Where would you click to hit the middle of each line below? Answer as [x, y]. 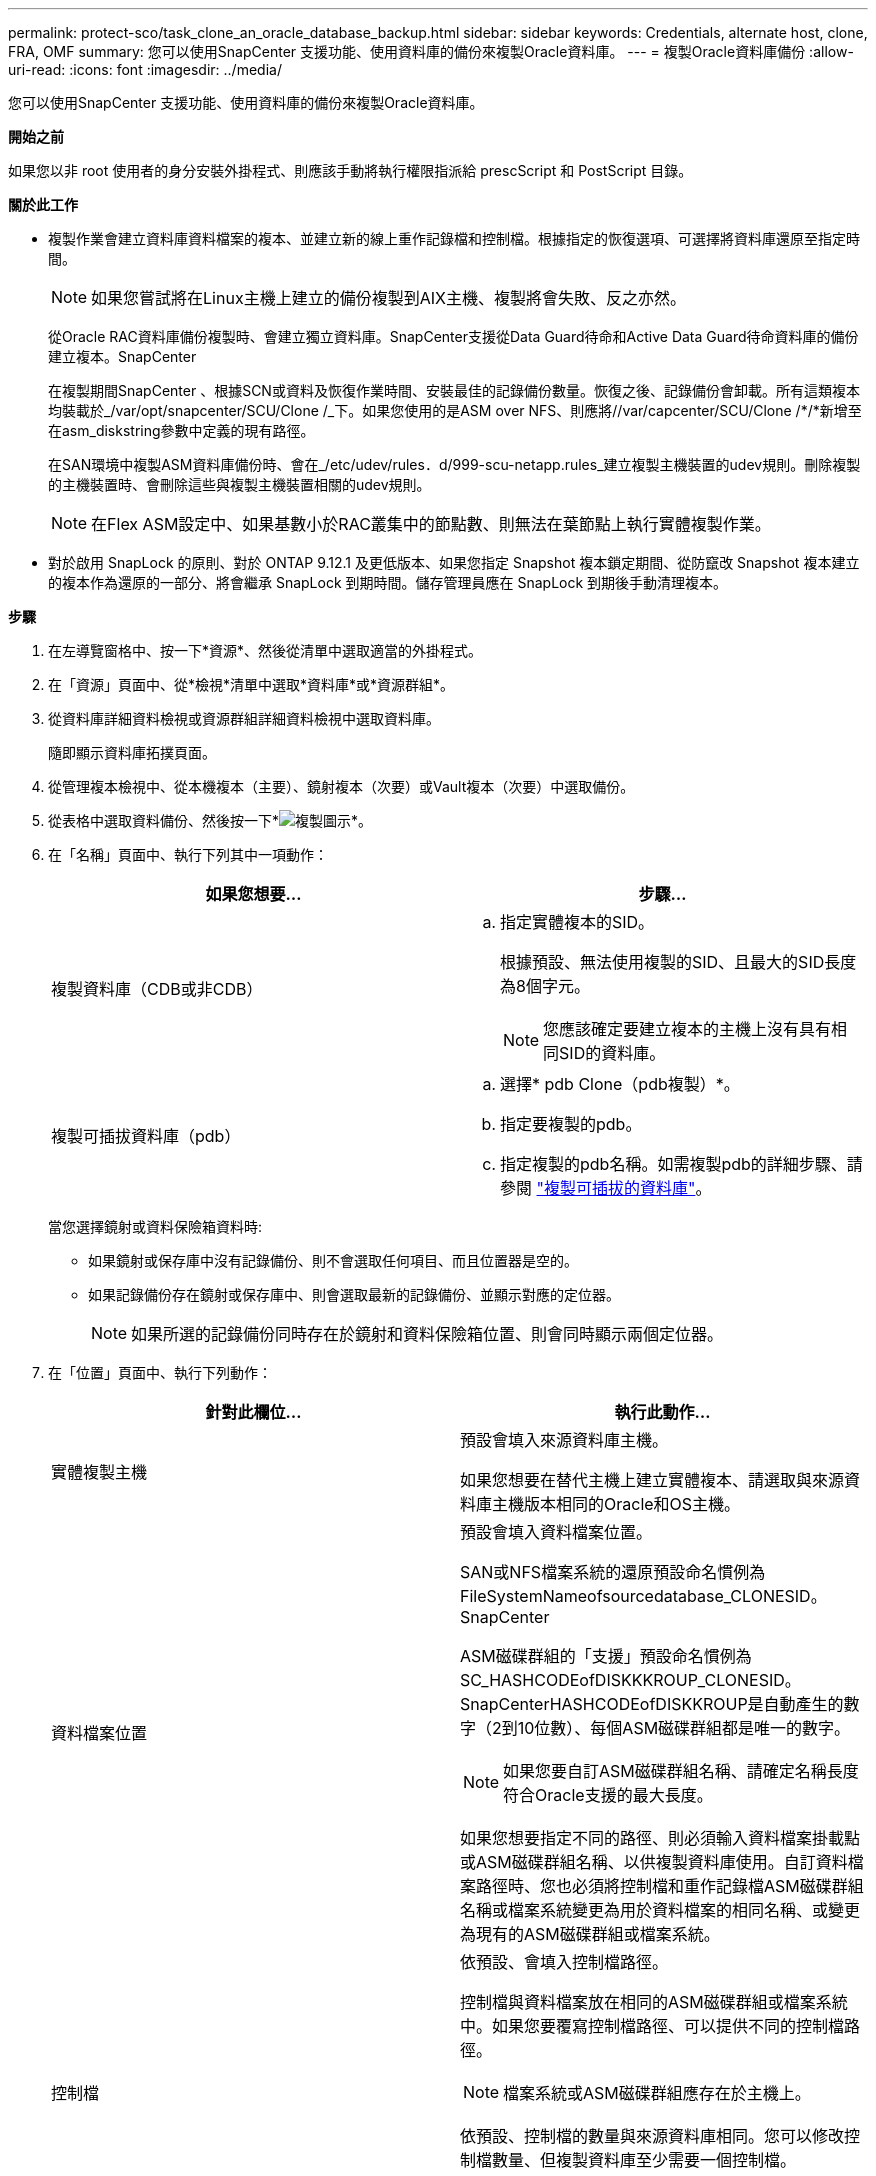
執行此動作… [662, 1412]
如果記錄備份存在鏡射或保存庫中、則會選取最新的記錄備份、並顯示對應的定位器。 [354, 1294]
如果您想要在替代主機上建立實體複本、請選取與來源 [652, 1480]
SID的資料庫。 [612, 1053]
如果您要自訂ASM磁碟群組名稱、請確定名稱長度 [681, 1771]
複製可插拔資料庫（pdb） [146, 1136]
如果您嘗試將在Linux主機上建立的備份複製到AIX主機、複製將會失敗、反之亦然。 [388, 298]
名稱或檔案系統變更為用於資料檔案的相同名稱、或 [644, 1910]
